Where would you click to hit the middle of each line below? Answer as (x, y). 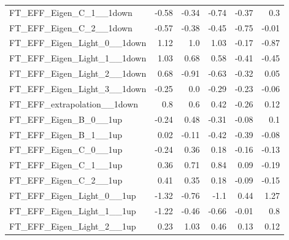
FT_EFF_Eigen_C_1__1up (66, 165)
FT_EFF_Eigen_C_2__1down (71, 27)
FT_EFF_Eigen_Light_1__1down (78, 58)
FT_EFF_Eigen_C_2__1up (66, 180)
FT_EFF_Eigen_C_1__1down (71, 12)
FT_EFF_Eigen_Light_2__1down (78, 73)
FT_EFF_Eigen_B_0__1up (66, 119)
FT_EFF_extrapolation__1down (74, 103)
